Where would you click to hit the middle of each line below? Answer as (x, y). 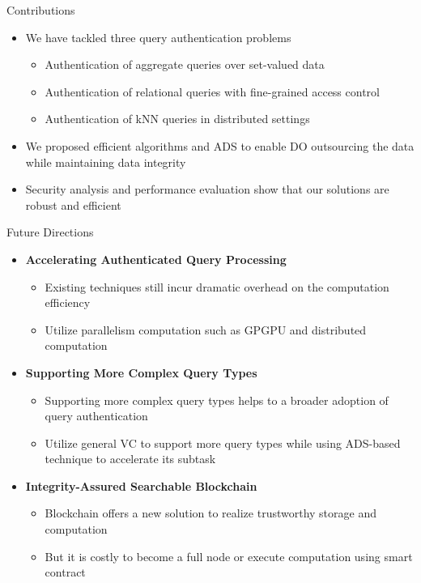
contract (65, 572)
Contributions (41, 10)
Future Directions (50, 232)
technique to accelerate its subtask (130, 459)
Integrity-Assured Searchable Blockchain (141, 485)
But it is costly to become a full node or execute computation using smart (229, 556)
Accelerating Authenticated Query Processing (156, 259)
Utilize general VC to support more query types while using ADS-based (223, 443)
